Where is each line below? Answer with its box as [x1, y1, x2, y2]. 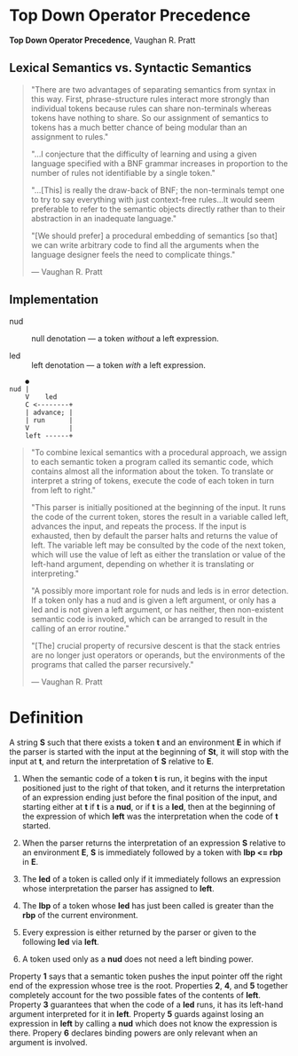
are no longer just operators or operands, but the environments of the [30, 650, 286, 660]
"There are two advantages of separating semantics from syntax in [30, 84, 277, 94]
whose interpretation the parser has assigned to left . [21, 883, 215, 893]
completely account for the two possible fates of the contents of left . [9, 989, 262, 1000]
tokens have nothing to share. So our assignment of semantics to [30, 112, 269, 123]
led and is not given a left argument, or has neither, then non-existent [30, 604, 284, 614]
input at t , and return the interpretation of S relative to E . [9, 756, 215, 766]
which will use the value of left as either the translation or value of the [30, 548, 286, 560]
